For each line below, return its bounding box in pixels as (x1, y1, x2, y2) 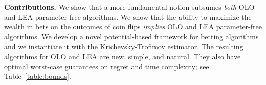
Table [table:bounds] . (4, 71, 71, 81)
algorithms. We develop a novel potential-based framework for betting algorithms (4, 31, 259, 41)
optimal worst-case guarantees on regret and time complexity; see (4, 61, 209, 71)
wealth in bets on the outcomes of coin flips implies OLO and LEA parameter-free (4, 21, 262, 32)
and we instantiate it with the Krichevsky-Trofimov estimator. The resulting (4, 41, 243, 52)
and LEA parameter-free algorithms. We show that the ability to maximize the (4, 11, 252, 22)
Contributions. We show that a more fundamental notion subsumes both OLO (4, 2, 255, 12)
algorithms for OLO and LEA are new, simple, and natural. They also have (4, 51, 241, 61)
